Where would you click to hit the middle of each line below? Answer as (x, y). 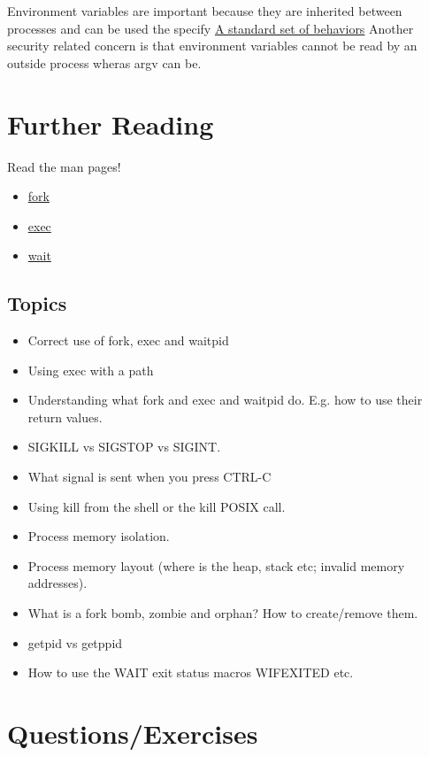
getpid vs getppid (75, 642)
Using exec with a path (91, 370)
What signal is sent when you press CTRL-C (149, 477)
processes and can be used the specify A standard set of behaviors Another (211, 28)
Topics (37, 303)
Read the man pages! (64, 166)
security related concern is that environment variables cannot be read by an (212, 46)
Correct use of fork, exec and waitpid (128, 340)
